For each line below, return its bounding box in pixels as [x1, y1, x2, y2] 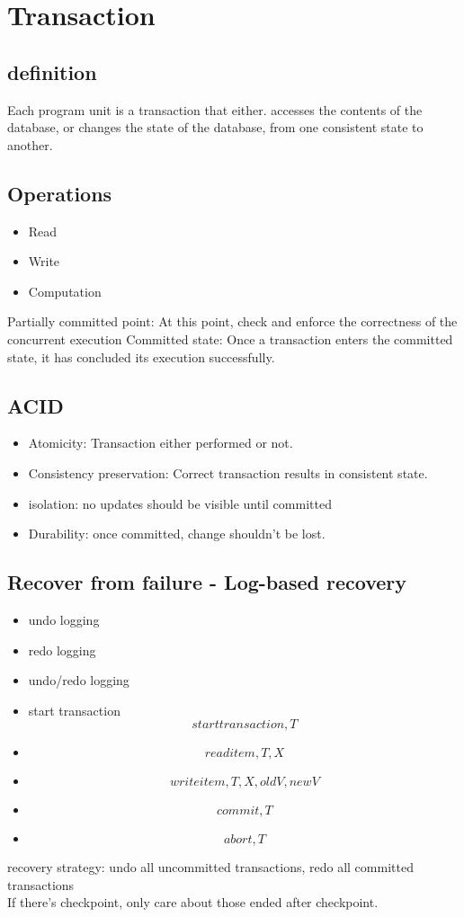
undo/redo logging [28, 671, 129, 690]
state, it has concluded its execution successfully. [7, 347, 275, 366]
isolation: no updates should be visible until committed [28, 494, 332, 512]
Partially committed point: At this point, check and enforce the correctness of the [7, 312, 458, 331]
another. [7, 135, 53, 154]
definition [7, 58, 97, 85]
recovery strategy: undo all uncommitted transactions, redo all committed [7, 858, 414, 877]
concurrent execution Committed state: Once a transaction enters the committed [7, 329, 453, 348]
